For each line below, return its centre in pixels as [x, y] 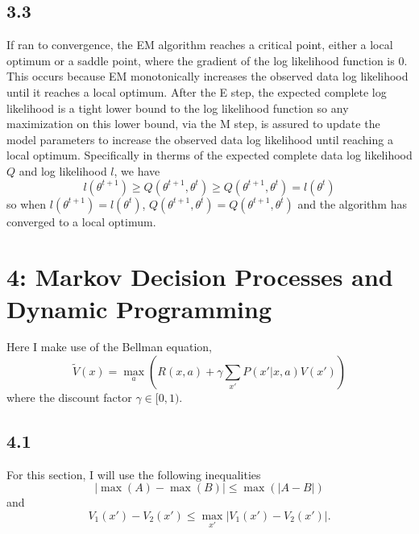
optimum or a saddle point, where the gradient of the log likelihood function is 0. [207, 60]
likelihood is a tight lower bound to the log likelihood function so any [178, 108]
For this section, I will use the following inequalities [134, 474]
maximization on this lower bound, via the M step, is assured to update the [193, 124]
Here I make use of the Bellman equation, [109, 347]
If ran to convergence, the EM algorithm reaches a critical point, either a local [200, 45]
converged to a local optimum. [81, 221]
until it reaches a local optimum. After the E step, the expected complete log [197, 91]
